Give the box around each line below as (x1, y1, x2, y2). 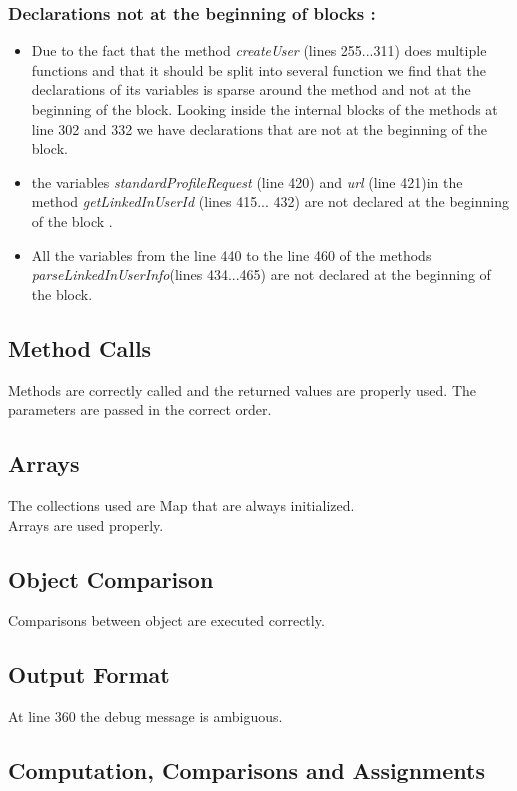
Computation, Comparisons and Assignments (8, 755, 485, 786)
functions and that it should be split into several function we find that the (31, 59, 487, 80)
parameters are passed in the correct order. (8, 399, 272, 420)
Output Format (8, 659, 170, 690)
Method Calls (8, 332, 152, 363)
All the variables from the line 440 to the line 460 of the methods (31, 244, 432, 265)
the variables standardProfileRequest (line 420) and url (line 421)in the (31, 171, 463, 192)
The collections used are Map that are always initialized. (8, 494, 355, 515)
